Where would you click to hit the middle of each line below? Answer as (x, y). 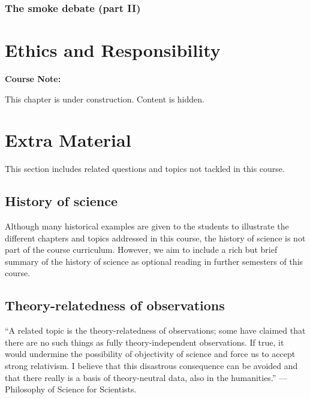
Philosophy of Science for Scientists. (71, 389)
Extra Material (68, 140)
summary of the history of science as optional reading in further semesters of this (154, 261)
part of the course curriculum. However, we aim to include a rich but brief (141, 250)
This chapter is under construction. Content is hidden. (105, 99)
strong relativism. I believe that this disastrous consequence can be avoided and (151, 366)
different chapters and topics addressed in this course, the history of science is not (155, 238)
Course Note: (33, 78)
